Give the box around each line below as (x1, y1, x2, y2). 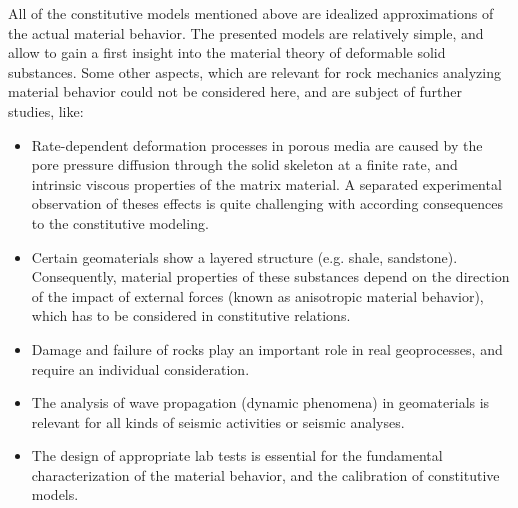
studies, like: (8, 100, 84, 121)
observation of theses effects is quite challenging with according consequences (31, 193, 503, 214)
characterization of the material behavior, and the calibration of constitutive (31, 464, 500, 485)
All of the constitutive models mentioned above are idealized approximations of (8, 3, 494, 23)
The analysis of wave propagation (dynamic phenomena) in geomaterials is (31, 392, 490, 413)
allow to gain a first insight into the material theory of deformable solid (8, 42, 446, 63)
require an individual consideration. (31, 358, 250, 379)
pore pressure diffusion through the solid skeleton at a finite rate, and (31, 154, 458, 175)
